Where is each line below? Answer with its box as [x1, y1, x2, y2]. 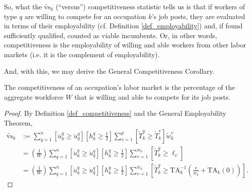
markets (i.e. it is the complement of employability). [4, 49, 160, 59]
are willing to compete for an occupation [24, 11, 146, 21]
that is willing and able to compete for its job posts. [74, 91, 231, 102]
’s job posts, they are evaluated [151, 11, 245, 21]
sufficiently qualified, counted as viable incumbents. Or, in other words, [4, 30, 217, 40]
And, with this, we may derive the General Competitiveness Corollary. [4, 65, 214, 76]
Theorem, [4, 117, 33, 127]
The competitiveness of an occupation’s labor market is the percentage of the [4, 82, 235, 92]
